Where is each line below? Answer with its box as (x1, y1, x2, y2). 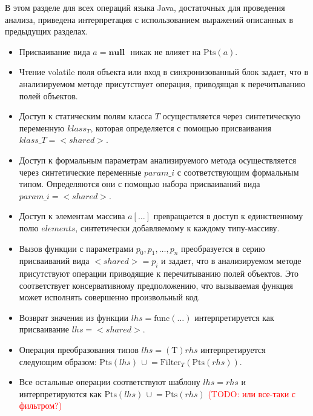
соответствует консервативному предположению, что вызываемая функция (19, 279, 293, 291)
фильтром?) (19, 399, 62, 412)
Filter (160, 358, 181, 367)
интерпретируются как (19, 387, 102, 400)
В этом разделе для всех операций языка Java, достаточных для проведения (5, 1, 285, 13)
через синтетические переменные (19, 165, 142, 178)
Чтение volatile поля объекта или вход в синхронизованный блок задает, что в (19, 65, 309, 78)
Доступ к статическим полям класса (19, 110, 153, 122)
